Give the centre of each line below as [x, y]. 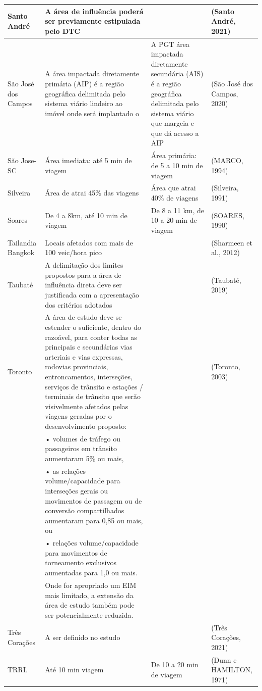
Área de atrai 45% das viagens [92, 193]
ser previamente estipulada [93, 21]
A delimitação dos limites [84, 265]
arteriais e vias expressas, [84, 356]
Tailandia [22, 242]
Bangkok [21, 252]
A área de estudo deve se [83, 317]
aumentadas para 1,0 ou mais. [91, 573]
